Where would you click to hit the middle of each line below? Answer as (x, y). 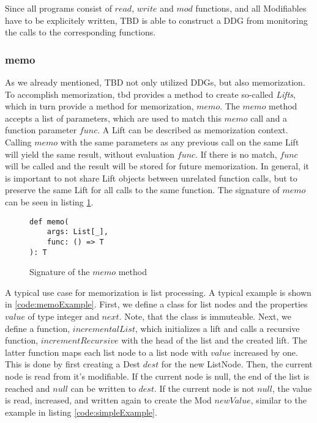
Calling (18, 142)
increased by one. (266, 352)
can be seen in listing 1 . (49, 201)
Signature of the (60, 272)
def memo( (49, 222)
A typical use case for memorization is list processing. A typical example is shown (158, 292)
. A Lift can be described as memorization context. (193, 130)
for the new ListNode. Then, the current (237, 364)
